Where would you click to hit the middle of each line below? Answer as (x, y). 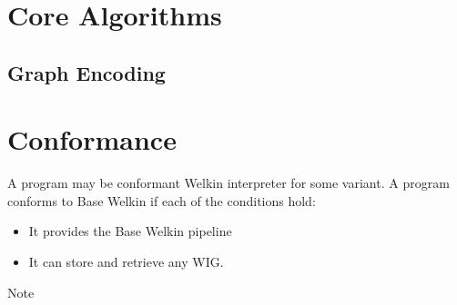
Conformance (92, 139)
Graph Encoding (86, 72)
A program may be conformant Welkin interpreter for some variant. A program (228, 183)
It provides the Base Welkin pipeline (130, 231)
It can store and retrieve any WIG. (126, 262)
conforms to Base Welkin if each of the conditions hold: (162, 200)
